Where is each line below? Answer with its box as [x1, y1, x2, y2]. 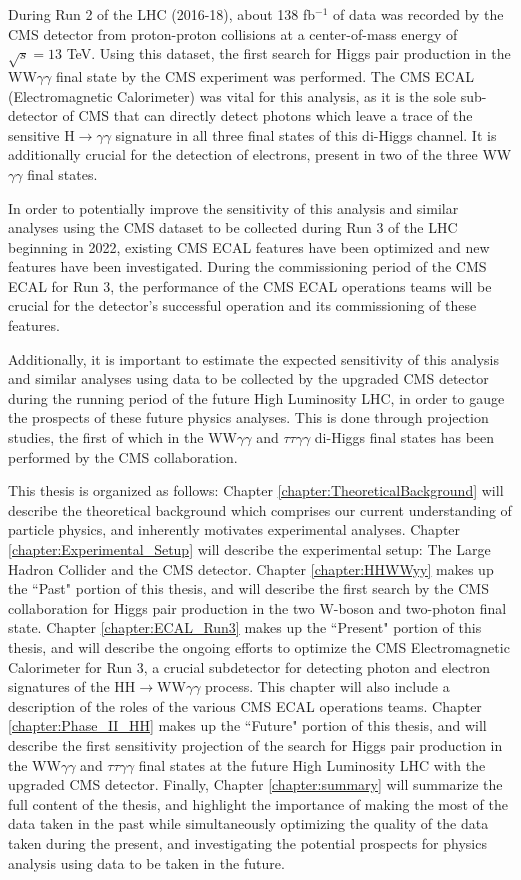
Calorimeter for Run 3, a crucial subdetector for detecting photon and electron [8, 656, 491, 677]
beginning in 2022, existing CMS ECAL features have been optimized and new [8, 236, 490, 257]
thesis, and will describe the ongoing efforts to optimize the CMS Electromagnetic [8, 636, 510, 657]
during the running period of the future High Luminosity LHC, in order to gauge [8, 387, 505, 408]
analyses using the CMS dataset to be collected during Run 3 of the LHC [8, 217, 458, 238]
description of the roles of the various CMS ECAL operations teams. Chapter [8, 695, 482, 716]
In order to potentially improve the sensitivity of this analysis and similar [8, 197, 459, 218]
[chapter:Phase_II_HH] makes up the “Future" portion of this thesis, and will [8, 715, 487, 736]
